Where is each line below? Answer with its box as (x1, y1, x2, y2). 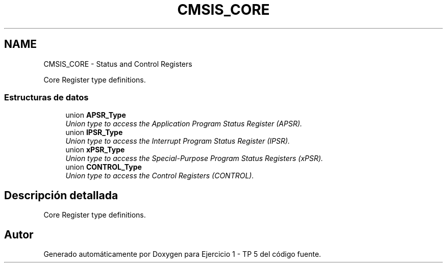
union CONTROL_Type (65, 163, 142, 172)
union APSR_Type (65, 111, 126, 120)
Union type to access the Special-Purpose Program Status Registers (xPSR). (65, 154, 324, 163)
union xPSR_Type (65, 145, 125, 154)
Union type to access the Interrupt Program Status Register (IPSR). (65, 137, 290, 146)
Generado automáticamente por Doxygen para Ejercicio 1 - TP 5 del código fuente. (43, 250, 321, 259)
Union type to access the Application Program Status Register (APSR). (65, 119, 303, 128)
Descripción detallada (4, 189, 118, 202)
